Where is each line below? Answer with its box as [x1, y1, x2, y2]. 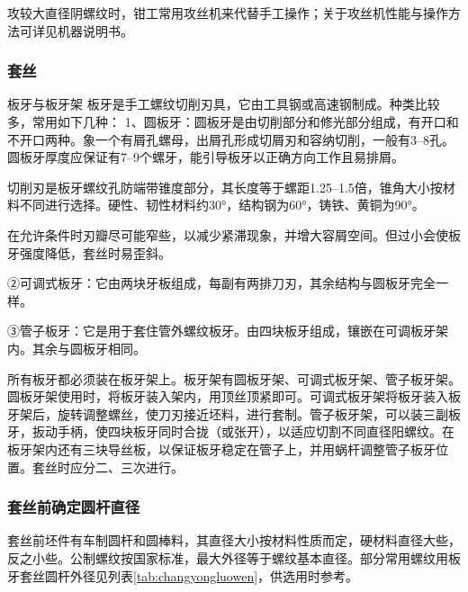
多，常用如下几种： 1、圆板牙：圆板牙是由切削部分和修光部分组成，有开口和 [7, 112, 459, 130]
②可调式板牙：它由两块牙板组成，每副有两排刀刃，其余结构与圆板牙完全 [7, 274, 436, 292]
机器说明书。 [57, 21, 133, 40]
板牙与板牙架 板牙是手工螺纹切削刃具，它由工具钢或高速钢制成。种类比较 [7, 94, 440, 113]
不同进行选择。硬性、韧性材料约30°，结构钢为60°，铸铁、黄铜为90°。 [19, 195, 425, 214]
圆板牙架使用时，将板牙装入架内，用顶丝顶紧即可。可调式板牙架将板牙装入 [7, 387, 448, 406]
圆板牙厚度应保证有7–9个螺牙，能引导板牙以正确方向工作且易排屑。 [7, 148, 404, 166]
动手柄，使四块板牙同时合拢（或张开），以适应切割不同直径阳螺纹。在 [44, 422, 454, 441]
